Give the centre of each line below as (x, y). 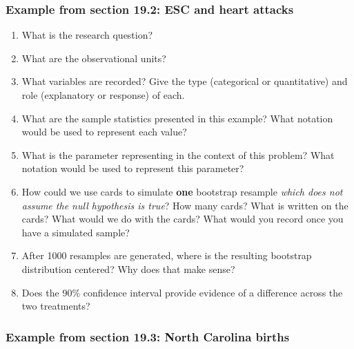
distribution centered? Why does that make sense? (128, 268)
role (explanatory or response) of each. (103, 95)
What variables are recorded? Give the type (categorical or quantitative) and (185, 81)
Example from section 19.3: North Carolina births (148, 336)
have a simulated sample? (76, 232)
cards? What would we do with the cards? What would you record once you (183, 219)
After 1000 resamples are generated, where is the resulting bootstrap (167, 255)
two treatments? (56, 306)
